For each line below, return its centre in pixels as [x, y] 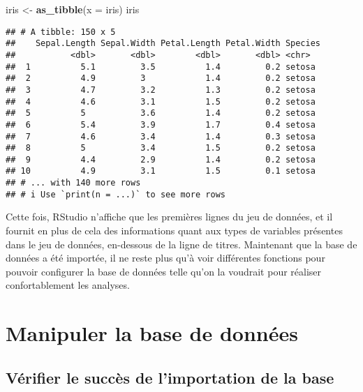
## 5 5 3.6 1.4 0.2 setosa [161, 113]
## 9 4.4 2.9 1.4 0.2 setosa [161, 159]
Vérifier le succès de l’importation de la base [170, 377]
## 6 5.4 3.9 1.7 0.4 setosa [161, 125]
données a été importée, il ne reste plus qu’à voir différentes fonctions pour [165, 258]
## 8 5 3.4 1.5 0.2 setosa [161, 148]
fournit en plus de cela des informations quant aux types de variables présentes [174, 231]
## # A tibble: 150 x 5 [61, 32]
